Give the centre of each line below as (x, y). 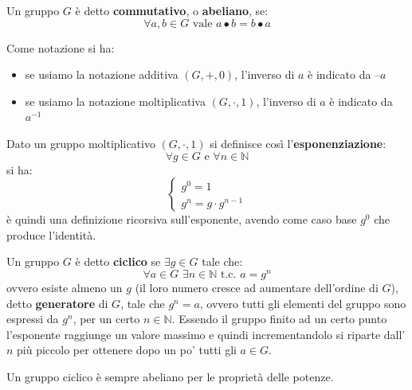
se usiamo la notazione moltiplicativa (115, 101)
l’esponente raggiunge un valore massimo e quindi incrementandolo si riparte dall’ (206, 334)
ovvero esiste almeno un (65, 288)
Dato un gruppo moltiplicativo (81, 143)
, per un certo (106, 319)
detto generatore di (57, 303)
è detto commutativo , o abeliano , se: (172, 10)
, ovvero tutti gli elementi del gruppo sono (303, 303)
